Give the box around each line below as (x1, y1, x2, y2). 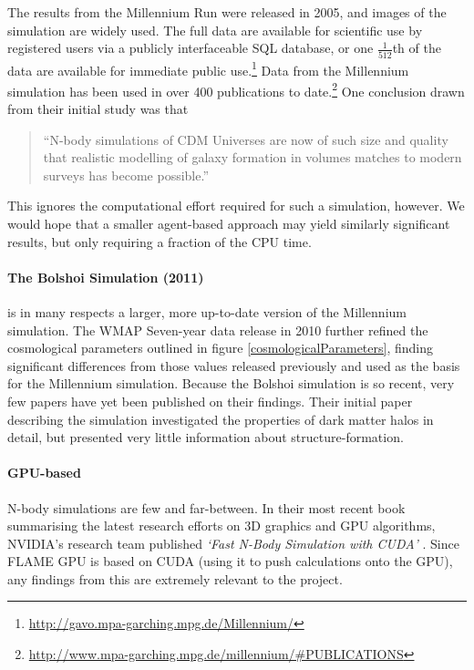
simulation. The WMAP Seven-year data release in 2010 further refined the (7, 320, 428, 339)
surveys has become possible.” (43, 165, 210, 184)
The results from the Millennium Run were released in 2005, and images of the (7, 3, 447, 21)
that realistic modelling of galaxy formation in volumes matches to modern (43, 148, 462, 167)
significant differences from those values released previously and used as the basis (7, 356, 460, 375)
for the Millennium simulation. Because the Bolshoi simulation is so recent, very (7, 374, 455, 393)
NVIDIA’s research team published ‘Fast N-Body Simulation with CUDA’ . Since (7, 533, 459, 552)
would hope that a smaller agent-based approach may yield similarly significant (7, 213, 450, 232)
